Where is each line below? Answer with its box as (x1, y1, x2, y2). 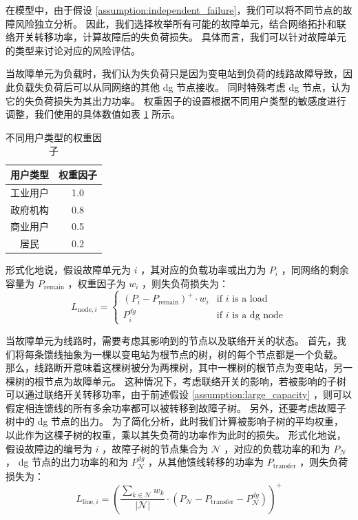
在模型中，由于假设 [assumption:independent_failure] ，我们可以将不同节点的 (6, 3, 343, 17)
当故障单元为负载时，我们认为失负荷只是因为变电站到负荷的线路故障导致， (6, 66, 343, 81)
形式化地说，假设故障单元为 (6, 262, 131, 277)
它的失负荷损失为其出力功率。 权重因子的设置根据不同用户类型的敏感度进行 (6, 93, 346, 107)
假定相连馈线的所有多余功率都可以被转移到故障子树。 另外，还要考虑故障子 (6, 400, 346, 415)
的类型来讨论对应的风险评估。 (6, 43, 140, 57)
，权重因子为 (67, 276, 126, 290)
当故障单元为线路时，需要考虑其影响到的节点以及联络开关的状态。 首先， (6, 333, 337, 347)
